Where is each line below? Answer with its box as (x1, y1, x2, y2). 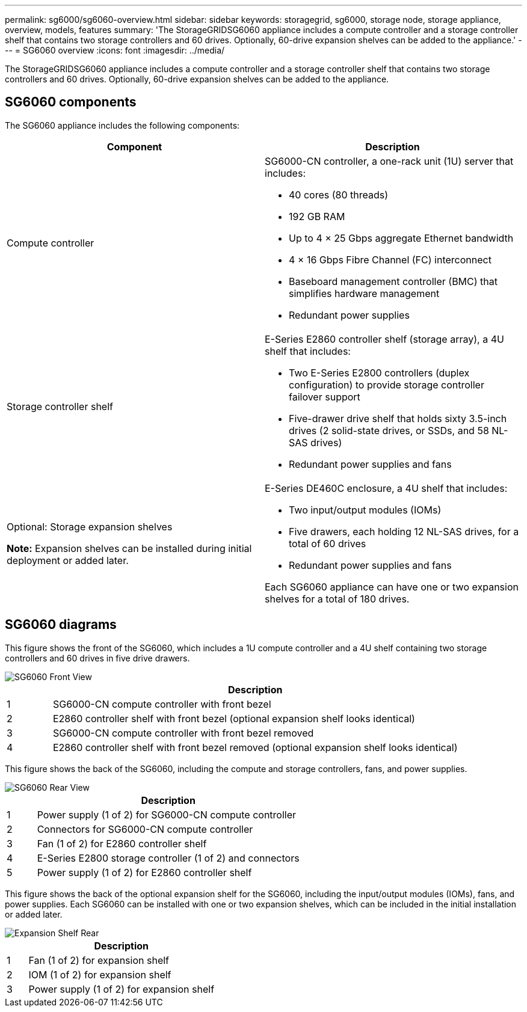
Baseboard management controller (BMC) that (289, 275, 498, 287)
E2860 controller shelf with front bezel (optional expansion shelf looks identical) (52, 712, 415, 725)
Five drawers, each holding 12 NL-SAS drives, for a (289, 525, 519, 538)
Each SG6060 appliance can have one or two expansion (265, 580, 519, 593)
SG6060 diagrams (5, 617, 117, 633)
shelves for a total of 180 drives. (265, 592, 410, 605)
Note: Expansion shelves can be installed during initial (7, 542, 252, 554)
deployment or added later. (7, 554, 129, 566)
